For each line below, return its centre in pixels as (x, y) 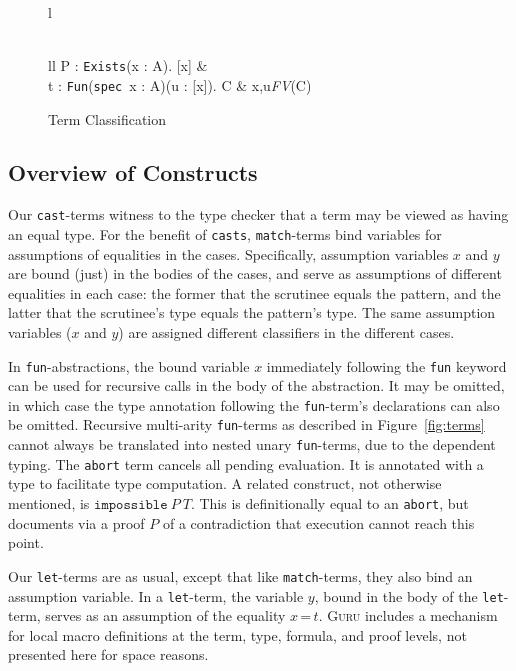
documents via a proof (76, 522)
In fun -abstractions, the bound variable (129, 365)
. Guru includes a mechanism (408, 615)
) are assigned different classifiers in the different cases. (286, 331)
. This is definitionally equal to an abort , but (329, 503)
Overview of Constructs (133, 172)
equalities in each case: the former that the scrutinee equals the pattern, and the (254, 292)
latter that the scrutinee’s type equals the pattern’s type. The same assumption (252, 312)
